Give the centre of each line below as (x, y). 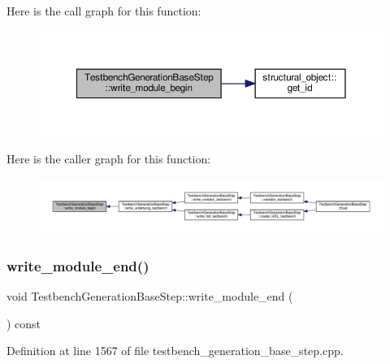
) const (24, 323)
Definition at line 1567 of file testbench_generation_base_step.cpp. (175, 351)
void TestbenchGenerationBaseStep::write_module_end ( (150, 296)
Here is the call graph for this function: (104, 11)
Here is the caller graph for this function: (109, 159)
